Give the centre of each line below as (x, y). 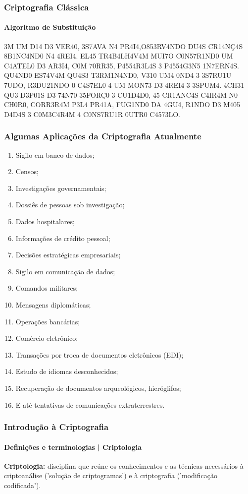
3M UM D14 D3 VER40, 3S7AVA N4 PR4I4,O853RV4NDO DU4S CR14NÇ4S (124, 46)
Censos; (27, 171)
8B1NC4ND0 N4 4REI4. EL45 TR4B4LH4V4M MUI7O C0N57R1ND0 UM (119, 56)
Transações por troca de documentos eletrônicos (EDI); (99, 354)
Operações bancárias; (48, 321)
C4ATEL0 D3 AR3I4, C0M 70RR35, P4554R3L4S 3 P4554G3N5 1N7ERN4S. (122, 65)
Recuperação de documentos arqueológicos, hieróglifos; (98, 388)
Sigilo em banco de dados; (55, 154)
